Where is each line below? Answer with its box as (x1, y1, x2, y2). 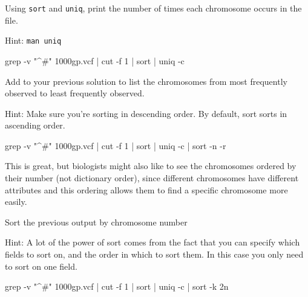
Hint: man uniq (5, 34, 62, 47)
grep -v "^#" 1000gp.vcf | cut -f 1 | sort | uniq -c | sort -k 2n (5, 280, 229, 293)
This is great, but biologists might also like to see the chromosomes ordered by (5, 159, 297, 172)
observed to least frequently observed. (5, 87, 145, 99)
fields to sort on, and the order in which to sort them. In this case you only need (5, 248, 304, 261)
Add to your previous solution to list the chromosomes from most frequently (5, 75, 287, 87)
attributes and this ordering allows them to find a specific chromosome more (5, 183, 288, 196)
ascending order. (5, 119, 65, 132)
